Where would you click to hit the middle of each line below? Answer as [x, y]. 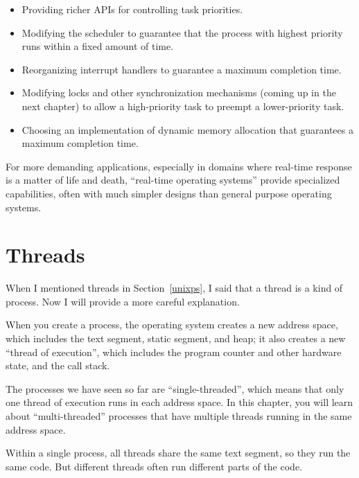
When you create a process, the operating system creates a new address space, [172, 325]
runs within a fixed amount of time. [98, 46]
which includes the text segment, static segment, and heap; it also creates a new [176, 338]
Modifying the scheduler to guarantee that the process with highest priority [182, 32]
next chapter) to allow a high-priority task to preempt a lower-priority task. [183, 106]
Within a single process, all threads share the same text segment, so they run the [178, 453]
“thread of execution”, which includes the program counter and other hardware [174, 352]
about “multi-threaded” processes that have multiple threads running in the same [179, 416]
